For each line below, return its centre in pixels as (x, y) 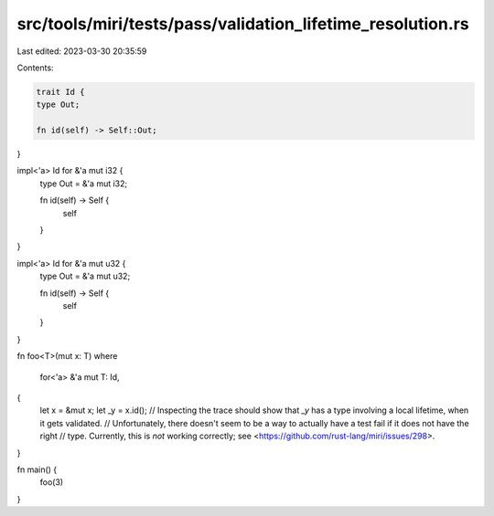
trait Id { (60, 92)
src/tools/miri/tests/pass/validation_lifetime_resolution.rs (243, 24)
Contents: (35, 68)
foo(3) (52, 482)
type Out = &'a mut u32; (85, 276)
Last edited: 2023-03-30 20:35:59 (82, 51)
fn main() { (37, 469)
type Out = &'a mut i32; (84, 184)
